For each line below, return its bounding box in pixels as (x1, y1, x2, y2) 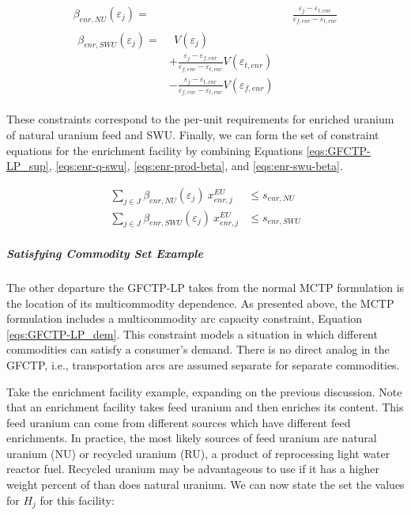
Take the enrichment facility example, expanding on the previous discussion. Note (6, 383, 402, 400)
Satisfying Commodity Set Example (6, 244, 203, 261)
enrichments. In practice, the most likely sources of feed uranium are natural (6, 430, 377, 446)
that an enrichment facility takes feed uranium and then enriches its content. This (6, 399, 404, 415)
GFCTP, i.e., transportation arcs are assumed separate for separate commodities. (6, 356, 400, 373)
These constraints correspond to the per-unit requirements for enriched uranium (6, 111, 394, 127)
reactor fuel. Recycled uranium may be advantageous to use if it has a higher (6, 460, 379, 477)
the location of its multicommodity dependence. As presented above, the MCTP (6, 294, 394, 311)
